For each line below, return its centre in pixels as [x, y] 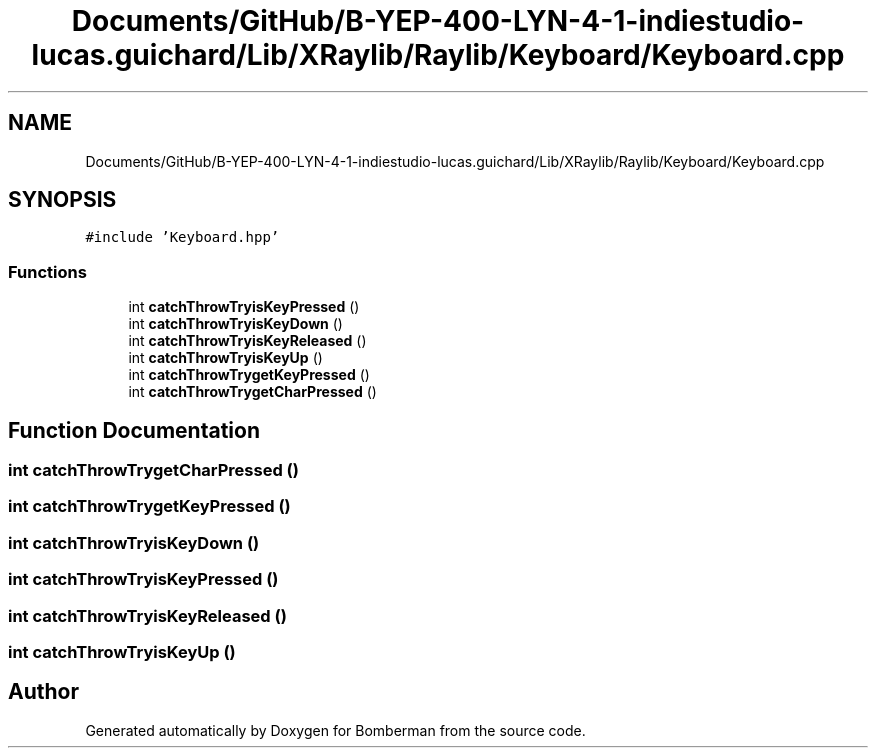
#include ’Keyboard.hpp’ [182, 237]
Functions [47, 271]
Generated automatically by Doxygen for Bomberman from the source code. [335, 730]
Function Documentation [134, 430]
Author [43, 692]
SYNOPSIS [62, 200]
